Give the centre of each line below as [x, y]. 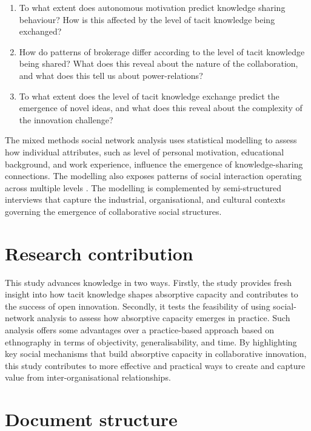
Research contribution [99, 253]
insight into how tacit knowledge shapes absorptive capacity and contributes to [152, 294]
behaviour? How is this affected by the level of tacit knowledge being [147, 19]
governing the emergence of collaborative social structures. [113, 211]
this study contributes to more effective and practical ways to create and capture [155, 365]
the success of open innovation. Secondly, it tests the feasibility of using [138, 306]
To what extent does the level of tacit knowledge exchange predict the [149, 96]
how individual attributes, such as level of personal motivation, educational [145, 151]
